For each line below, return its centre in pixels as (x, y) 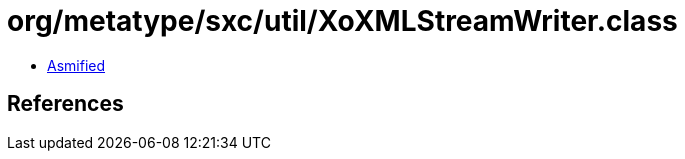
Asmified (76, 65)
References (65, 104)
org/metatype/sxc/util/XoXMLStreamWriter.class (342, 21)
